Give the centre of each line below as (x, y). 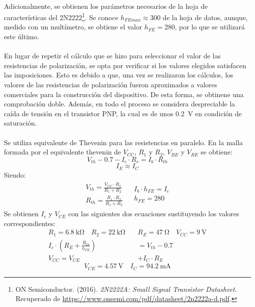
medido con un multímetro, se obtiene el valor (73, 27)
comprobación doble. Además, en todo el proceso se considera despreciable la (120, 104)
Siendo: (15, 174)
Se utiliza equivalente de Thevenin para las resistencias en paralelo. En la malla (124, 142)
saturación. (21, 123)
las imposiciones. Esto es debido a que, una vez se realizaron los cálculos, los (119, 75)
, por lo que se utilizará (210, 27)
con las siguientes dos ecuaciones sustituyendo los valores (154, 214)
